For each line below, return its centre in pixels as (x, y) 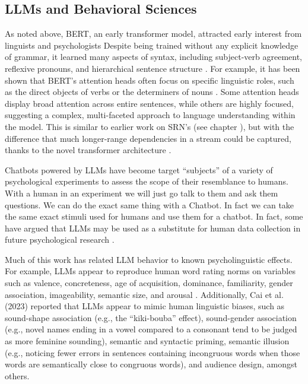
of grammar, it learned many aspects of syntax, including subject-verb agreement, (154, 57)
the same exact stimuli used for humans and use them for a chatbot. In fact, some (154, 216)
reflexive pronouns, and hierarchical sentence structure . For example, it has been (153, 68)
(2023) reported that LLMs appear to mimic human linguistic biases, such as (145, 306)
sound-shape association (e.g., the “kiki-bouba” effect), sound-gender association (151, 317)
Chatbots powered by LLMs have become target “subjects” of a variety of (139, 169)
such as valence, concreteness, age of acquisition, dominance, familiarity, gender (149, 283)
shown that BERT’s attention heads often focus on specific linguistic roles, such (150, 80)
